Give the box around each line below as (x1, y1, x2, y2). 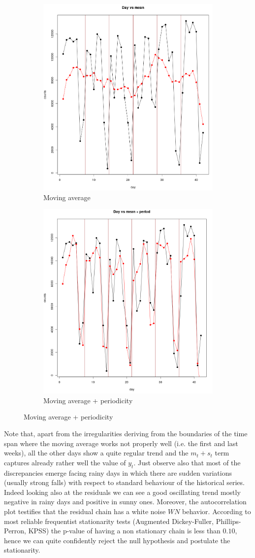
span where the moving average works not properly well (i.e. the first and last (4, 438, 238, 448)
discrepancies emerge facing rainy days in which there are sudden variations (4, 467, 232, 478)
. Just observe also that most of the (133, 457, 241, 467)
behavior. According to (182, 506, 251, 516)
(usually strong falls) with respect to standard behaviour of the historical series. (4, 477, 245, 488)
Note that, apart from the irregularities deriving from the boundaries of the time (4, 428, 248, 438)
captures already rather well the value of (4, 457, 126, 467)
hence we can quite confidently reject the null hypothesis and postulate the (4, 535, 230, 545)
